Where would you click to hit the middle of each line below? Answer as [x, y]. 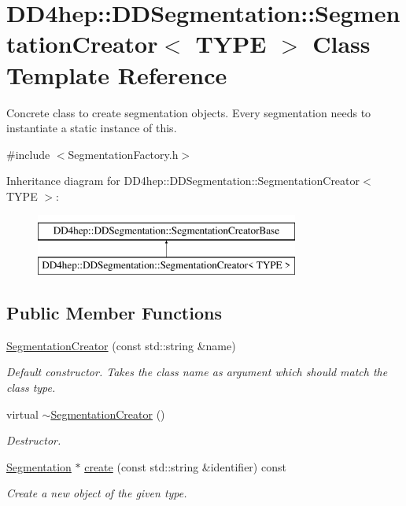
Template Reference [117, 74]
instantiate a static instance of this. [92, 128]
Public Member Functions [114, 313]
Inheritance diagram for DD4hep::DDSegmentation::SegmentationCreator [183, 181]
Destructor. [34, 440]
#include [28, 154]
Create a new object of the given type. [97, 493]
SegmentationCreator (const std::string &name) [121, 345]
